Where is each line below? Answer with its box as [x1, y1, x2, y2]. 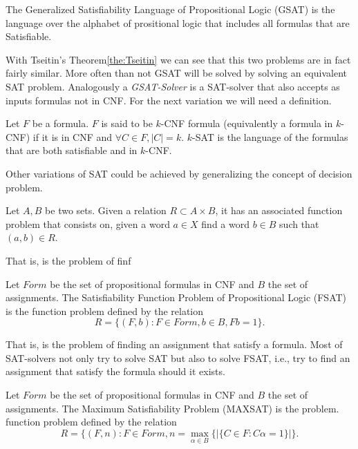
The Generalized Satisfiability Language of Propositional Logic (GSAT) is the [6, 2, 335, 16]
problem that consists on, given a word [6, 216, 170, 231]
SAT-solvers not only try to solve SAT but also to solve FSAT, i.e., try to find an [6, 350, 350, 365]
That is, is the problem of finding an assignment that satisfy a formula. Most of [6, 337, 343, 352]
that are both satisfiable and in [6, 143, 138, 157]
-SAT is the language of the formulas [192, 129, 348, 144]
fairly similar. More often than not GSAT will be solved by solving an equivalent [6, 66, 347, 80]
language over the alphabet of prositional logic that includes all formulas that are [6, 15, 350, 30]
